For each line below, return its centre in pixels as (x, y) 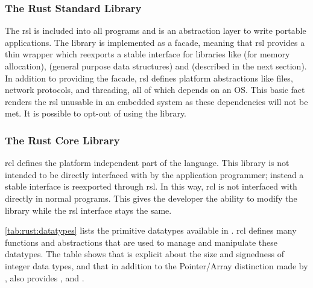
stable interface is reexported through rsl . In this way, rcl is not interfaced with (151, 186)
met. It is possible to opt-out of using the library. (96, 113)
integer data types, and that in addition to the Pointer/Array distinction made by (156, 265)
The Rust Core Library (62, 140)
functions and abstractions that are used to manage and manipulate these (141, 242)
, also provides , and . (45, 277)
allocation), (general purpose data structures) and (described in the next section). (156, 66)
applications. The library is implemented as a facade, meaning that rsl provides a (155, 42)
